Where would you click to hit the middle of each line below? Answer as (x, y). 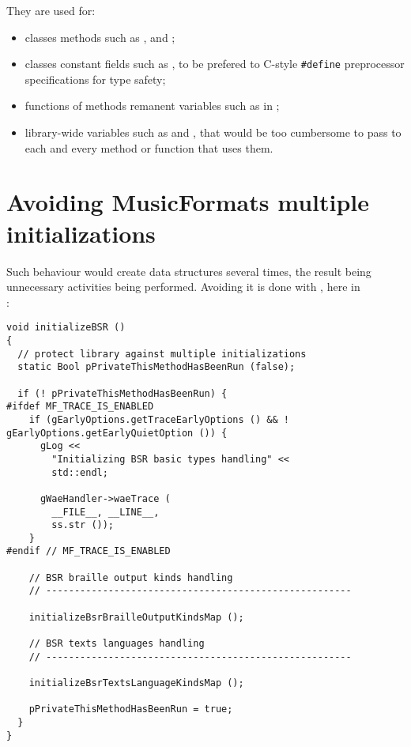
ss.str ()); (83, 525)
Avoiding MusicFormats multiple (188, 202)
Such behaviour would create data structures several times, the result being (189, 271)
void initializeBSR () (66, 328)
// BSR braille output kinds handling (131, 577)
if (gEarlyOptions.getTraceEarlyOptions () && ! (159, 419)
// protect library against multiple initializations (162, 354)
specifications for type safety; (95, 79)
